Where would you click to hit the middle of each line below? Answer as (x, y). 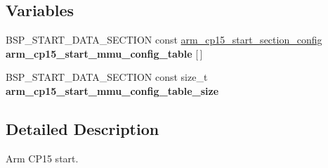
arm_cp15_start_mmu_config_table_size (112, 90)
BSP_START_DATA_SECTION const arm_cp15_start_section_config (164, 40)
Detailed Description (83, 128)
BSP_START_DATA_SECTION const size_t (107, 77)
